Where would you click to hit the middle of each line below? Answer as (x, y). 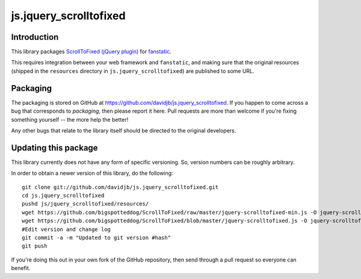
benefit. (21, 268)
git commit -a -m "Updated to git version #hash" (97, 237)
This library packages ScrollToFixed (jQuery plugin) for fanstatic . (91, 52)
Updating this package (55, 148)
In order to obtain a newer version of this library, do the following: (92, 173)
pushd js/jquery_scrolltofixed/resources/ (85, 204)
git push (35, 246)
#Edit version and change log (66, 229)
